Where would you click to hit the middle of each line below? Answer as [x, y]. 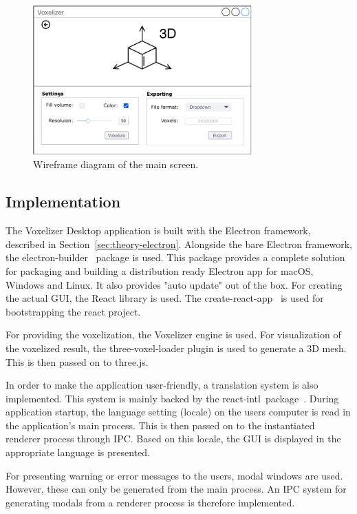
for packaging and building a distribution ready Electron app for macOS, [160, 270]
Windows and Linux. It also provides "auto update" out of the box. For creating [174, 284]
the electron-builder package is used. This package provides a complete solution [175, 257]
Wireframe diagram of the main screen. [116, 164]
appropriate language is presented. [78, 452]
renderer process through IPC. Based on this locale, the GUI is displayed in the [173, 439]
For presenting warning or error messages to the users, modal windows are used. [174, 475]
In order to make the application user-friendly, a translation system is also [162, 385]
